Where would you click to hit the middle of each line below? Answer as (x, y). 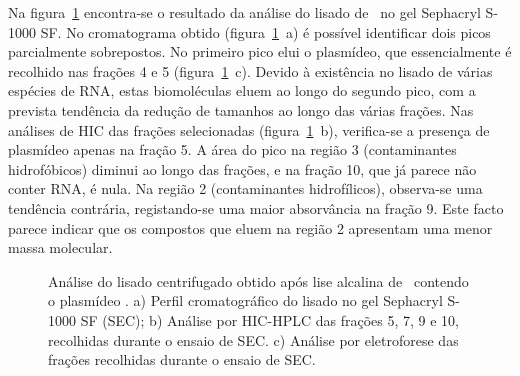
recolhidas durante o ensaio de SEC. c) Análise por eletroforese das (253, 339)
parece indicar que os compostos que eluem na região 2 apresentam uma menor (250, 227)
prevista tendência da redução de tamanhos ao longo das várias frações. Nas (241, 109)
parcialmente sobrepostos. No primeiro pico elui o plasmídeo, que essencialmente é (260, 51)
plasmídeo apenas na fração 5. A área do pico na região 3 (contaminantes (232, 149)
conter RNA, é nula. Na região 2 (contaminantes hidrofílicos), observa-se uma (245, 188)
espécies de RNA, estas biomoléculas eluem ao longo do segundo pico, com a (242, 90)
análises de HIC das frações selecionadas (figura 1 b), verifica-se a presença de (249, 129)
